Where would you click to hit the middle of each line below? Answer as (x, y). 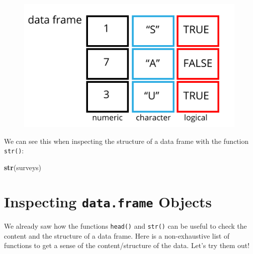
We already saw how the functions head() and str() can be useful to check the (126, 225)
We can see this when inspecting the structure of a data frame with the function (126, 141)
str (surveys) (23, 167)
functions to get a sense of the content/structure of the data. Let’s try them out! (127, 245)
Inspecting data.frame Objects (108, 201)
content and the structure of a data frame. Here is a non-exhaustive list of (117, 235)
